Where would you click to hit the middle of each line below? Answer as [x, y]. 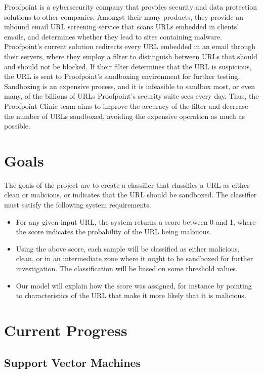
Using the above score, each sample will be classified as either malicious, [128, 248]
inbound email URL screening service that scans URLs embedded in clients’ [122, 27]
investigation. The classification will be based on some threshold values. [127, 268]
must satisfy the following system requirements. [78, 205]
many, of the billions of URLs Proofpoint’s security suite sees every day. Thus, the [131, 96]
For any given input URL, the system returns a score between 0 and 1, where [136, 221]
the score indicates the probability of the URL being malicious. [114, 232]
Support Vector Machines [73, 362]
